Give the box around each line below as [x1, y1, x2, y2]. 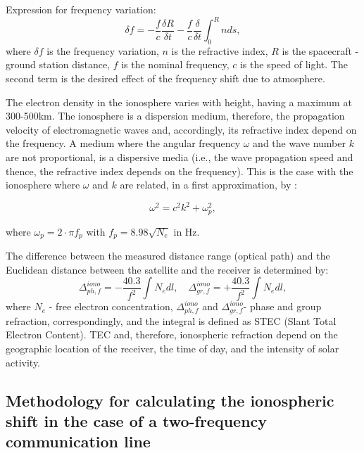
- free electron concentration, [49, 299, 173, 314]
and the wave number [253, 136, 346, 151]
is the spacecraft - [282, 43, 359, 58]
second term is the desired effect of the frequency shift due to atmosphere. [6, 71, 325, 86]
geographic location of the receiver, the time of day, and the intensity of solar [6, 341, 339, 356]
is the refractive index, [171, 43, 268, 58]
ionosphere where [6, 177, 80, 192]
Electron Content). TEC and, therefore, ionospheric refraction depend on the [6, 327, 338, 342]
